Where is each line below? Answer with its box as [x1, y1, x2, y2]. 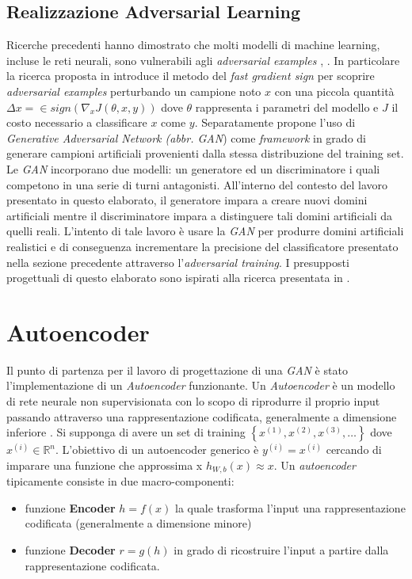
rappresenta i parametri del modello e [195, 98, 379, 115]
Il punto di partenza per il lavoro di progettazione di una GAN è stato [6, 361, 348, 378]
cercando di [326, 441, 382, 458]
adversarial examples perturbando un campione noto [6, 82, 261, 99]
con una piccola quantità [274, 82, 395, 99]
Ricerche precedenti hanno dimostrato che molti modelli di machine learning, [6, 36, 380, 53]
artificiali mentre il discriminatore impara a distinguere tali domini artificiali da [6, 207, 392, 223]
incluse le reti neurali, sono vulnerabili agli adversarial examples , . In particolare [6, 51, 400, 68]
